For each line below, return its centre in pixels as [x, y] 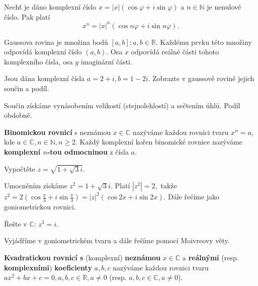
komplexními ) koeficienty [48, 267]
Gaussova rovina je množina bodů [56, 42]
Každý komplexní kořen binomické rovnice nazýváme [161, 142]
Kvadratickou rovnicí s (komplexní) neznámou [82, 257]
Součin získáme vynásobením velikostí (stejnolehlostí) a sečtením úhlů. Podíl [122, 105]
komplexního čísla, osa [38, 61]
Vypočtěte [20, 168]
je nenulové [224, 7]
